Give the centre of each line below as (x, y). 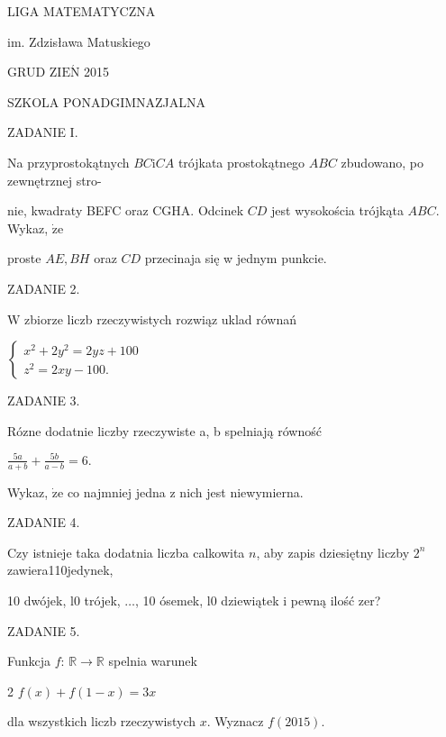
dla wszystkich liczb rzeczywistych (102, 721)
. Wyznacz (235, 721)
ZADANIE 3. (44, 400)
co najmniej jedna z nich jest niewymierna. (185, 491)
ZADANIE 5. (44, 630)
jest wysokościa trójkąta (337, 210)
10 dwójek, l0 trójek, (64, 601)
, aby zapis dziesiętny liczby (333, 552)
